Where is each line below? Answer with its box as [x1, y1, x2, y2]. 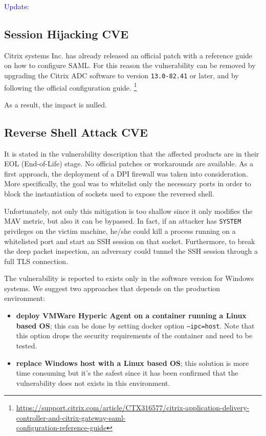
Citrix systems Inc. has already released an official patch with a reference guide [4, 50, 253, 60]
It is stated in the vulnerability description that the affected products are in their [4, 148, 259, 159]
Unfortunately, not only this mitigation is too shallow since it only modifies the [4, 205, 253, 216]
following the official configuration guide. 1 [4, 80, 137, 93]
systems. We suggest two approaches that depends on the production [4, 282, 220, 293]
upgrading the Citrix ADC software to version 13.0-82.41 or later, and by [4, 70, 239, 80]
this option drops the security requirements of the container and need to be [16, 330, 253, 341]
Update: [4, 1, 30, 11]
